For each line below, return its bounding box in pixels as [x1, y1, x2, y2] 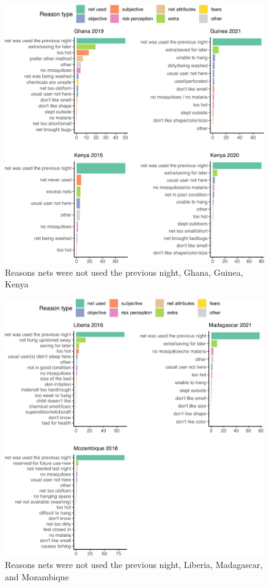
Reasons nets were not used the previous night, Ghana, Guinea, [5, 265, 243, 278]
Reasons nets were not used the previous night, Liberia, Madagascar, [5, 558, 263, 571]
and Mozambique [5, 570, 69, 583]
